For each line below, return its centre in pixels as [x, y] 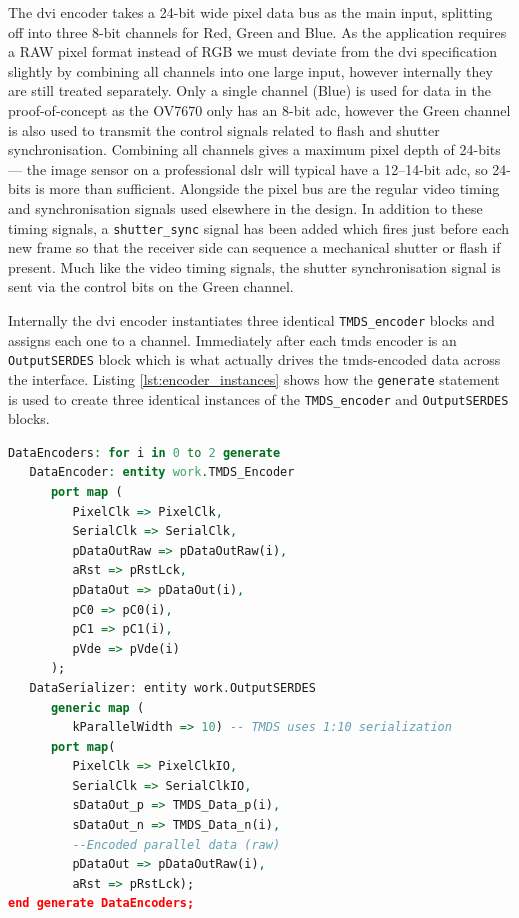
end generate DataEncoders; [101, 903]
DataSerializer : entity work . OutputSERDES [172, 687]
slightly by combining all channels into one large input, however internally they [250, 70]
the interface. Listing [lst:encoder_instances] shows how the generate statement [254, 378]
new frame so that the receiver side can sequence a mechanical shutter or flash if [254, 247]
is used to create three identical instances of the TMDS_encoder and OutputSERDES [258, 398]
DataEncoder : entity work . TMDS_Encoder [162, 472]
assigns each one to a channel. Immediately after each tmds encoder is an [232, 339]
